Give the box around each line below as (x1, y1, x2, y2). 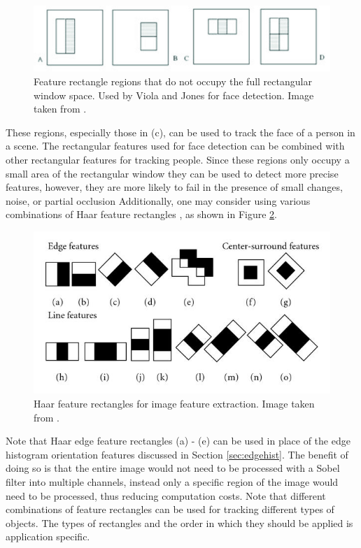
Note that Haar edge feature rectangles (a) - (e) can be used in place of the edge (6, 433, 351, 448)
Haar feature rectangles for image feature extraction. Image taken (34, 396, 315, 411)
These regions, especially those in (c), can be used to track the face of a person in (6, 124, 355, 139)
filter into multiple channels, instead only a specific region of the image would (6, 475, 339, 489)
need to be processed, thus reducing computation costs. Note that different (6, 488, 326, 503)
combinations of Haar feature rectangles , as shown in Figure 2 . (6, 207, 277, 222)
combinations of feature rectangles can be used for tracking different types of (6, 502, 334, 517)
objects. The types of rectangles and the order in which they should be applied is (6, 515, 353, 530)
